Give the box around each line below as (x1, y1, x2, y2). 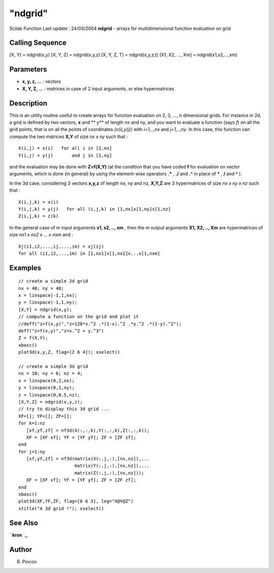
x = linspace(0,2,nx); (18, 378, 75, 383)
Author (9, 545, 32, 554)
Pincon (22, 558, 37, 564)
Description (9, 99, 48, 108)
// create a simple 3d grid (18, 363, 88, 369)
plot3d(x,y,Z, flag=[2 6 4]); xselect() (18, 349, 120, 355)
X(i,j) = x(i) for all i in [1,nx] (18, 145, 113, 151)
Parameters (9, 65, 47, 74)
